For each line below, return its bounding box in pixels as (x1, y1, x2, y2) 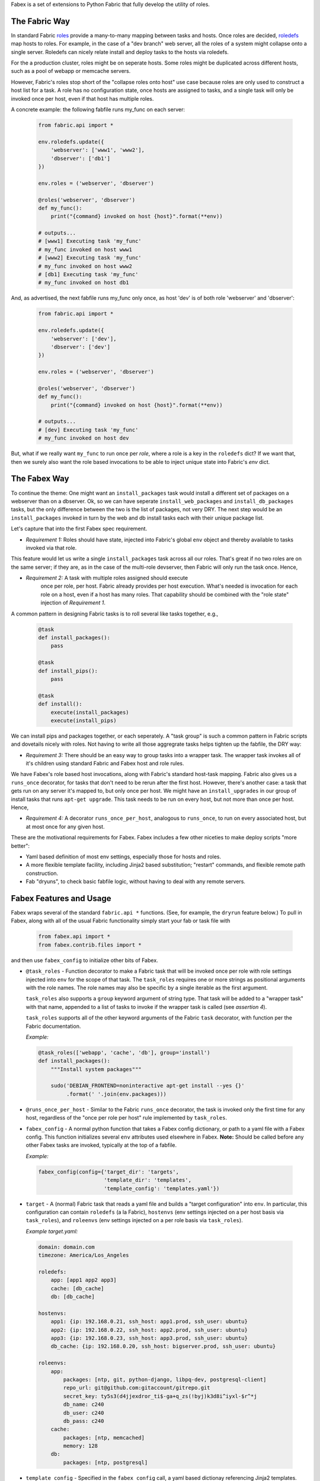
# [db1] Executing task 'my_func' (38, 271, 139, 278)
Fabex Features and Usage (11, 893, 111, 903)
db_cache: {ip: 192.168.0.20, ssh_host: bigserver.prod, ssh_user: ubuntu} (50, 1343, 276, 1350)
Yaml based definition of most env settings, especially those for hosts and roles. (25, 853, 222, 860)
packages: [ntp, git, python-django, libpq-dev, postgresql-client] (63, 1376, 267, 1383)
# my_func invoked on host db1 (38, 279, 130, 286)
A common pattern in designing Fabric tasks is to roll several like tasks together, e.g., (11, 610, 219, 617)
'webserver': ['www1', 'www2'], (50, 147, 145, 153)
